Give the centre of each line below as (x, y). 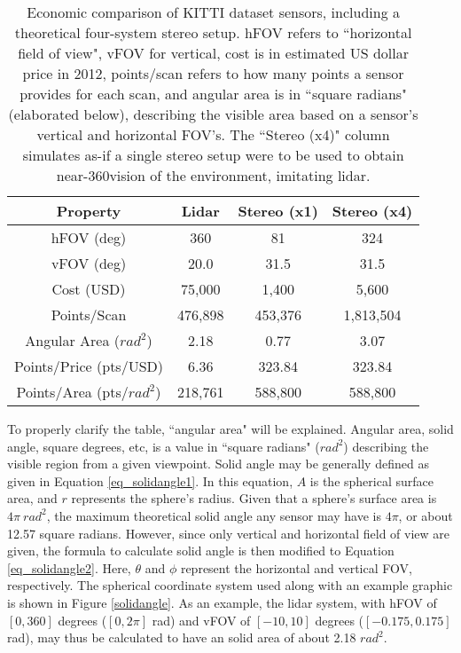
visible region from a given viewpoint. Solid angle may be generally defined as (218, 464)
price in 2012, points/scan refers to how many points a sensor (213, 73)
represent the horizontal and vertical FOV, (296, 567)
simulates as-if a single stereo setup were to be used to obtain (213, 155)
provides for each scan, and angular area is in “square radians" (214, 94)
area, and (32, 498)
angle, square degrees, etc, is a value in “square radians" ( (164, 446)
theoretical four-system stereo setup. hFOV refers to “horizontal (213, 32)
